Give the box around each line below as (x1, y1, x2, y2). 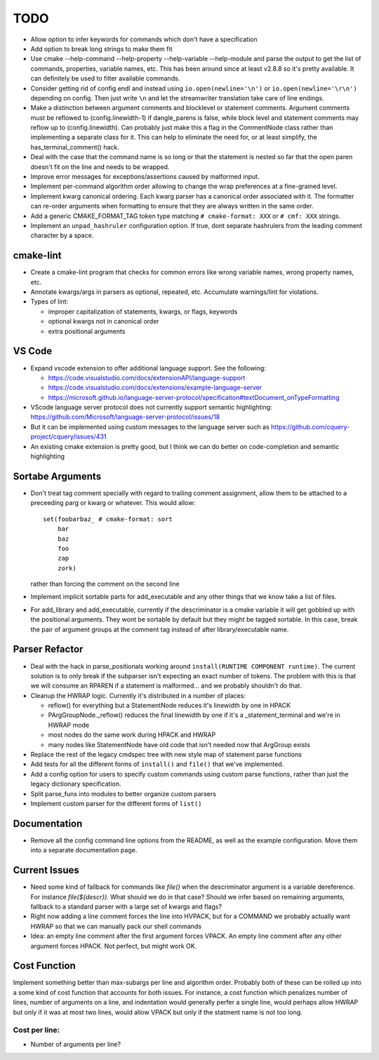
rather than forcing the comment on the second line (30, 579, 180, 589)
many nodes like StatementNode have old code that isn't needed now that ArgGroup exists (48, 740, 310, 749)
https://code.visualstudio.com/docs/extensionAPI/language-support (48, 373, 246, 382)
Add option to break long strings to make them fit (30, 44, 173, 53)
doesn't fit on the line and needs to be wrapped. (30, 162, 170, 171)
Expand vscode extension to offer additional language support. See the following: (30, 363, 267, 372)
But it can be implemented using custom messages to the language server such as (30, 422, 270, 431)
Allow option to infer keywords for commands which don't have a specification (30, 35, 258, 43)
